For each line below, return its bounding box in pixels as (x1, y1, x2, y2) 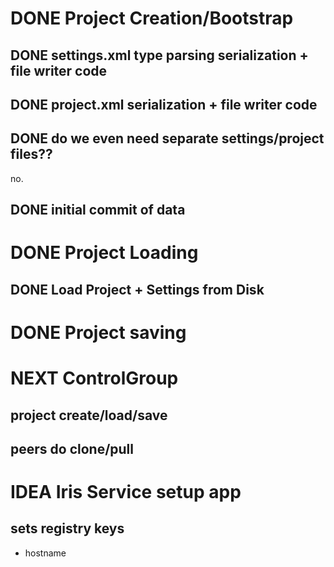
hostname (24, 547, 67, 559)
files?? (10, 146, 53, 163)
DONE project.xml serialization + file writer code (10, 96, 318, 113)
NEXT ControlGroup (10, 367, 179, 390)
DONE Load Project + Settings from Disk (10, 281, 265, 298)
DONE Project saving (10, 321, 187, 344)
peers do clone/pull (10, 440, 134, 457)
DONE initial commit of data (10, 202, 186, 219)
